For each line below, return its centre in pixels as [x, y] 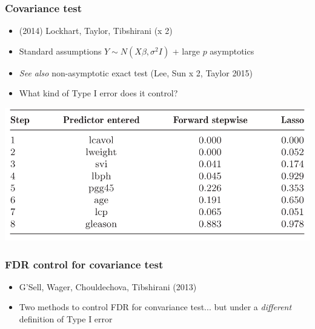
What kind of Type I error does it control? [98, 93]
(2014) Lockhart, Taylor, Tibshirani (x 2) [96, 31]
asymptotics [232, 51]
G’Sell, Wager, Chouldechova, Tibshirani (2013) [108, 286]
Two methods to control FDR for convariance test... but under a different [155, 307]
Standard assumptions [60, 51]
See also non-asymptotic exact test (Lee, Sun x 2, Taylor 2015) [136, 72]
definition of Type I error [66, 319]
